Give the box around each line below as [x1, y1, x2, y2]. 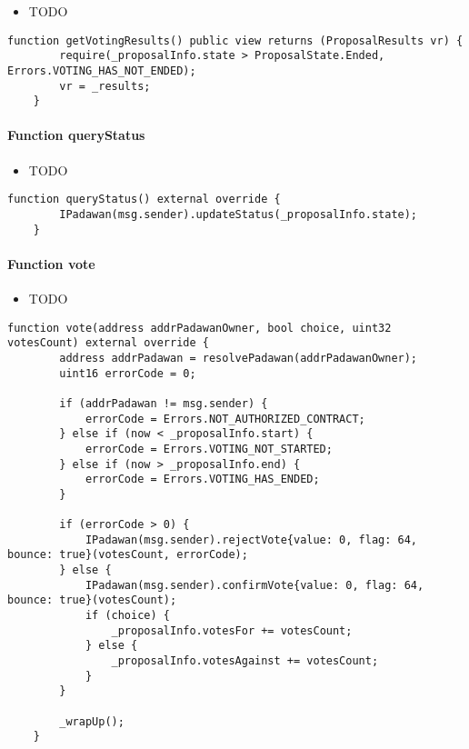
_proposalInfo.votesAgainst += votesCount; [111, 654, 379, 668]
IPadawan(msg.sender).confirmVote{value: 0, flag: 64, [85, 578, 424, 592]
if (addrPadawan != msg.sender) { [59, 396, 268, 410]
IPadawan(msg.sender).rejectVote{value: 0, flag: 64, [85, 533, 418, 546]
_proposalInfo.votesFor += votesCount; [111, 624, 353, 637]
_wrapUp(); [59, 714, 125, 728]
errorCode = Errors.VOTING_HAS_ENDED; [85, 473, 320, 486]
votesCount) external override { [7, 336, 209, 350]
